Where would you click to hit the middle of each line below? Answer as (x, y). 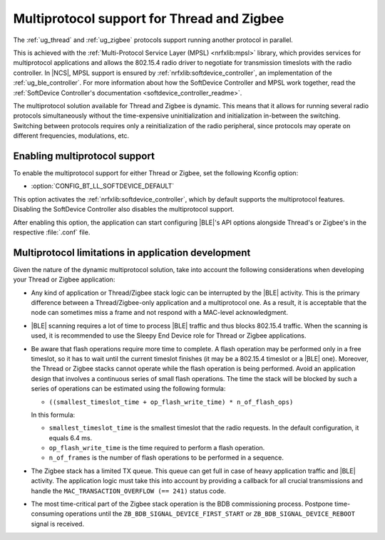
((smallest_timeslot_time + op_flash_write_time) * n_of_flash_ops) (171, 402)
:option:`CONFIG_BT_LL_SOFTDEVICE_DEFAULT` (103, 186)
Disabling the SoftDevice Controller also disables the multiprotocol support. (124, 209)
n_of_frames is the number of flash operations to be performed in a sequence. (166, 458)
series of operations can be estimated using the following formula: (128, 389)
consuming (47, 514)
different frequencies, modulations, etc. (71, 136)
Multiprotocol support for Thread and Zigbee (149, 19)
